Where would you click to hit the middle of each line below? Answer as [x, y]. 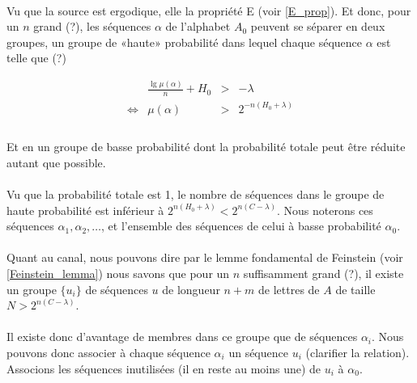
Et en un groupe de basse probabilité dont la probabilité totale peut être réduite [206, 147]
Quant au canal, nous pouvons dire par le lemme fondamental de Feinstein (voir [205, 257]
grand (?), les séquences [92, 26]
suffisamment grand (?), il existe [323, 273]
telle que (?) [36, 58]
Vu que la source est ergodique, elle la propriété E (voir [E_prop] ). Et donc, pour [209, 10]
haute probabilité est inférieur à [85, 210]
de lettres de [289, 289]
